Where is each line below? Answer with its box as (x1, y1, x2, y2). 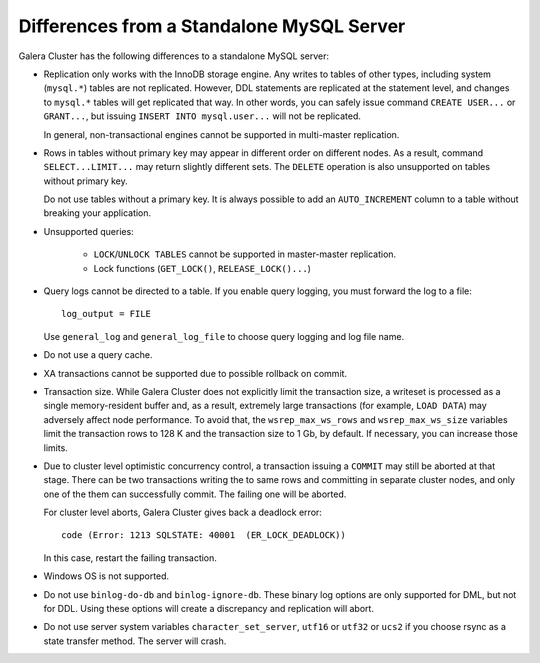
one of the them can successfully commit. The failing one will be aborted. (43, 488, 347, 500)
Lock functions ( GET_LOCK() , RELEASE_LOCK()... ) (93, 262, 312, 274)
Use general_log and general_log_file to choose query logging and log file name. (43, 330, 405, 342)
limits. (43, 441, 69, 454)
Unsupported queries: (43, 225, 134, 237)
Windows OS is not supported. (43, 570, 170, 582)
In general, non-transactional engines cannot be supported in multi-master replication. (43, 128, 400, 140)
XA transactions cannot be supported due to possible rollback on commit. (43, 367, 348, 379)
